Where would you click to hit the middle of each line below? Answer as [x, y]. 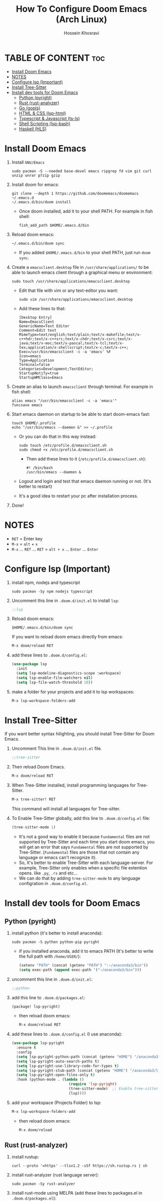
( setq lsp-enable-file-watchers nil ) [55, 678]
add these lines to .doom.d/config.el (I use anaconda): [67, 1034]
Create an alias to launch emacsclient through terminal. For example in [82, 386]
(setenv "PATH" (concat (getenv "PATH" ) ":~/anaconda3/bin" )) [83, 965]
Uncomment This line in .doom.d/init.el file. [57, 748]
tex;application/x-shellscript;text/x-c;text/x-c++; [74, 347]
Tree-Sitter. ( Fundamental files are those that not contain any [79, 852]
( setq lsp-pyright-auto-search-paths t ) [58, 1061]
